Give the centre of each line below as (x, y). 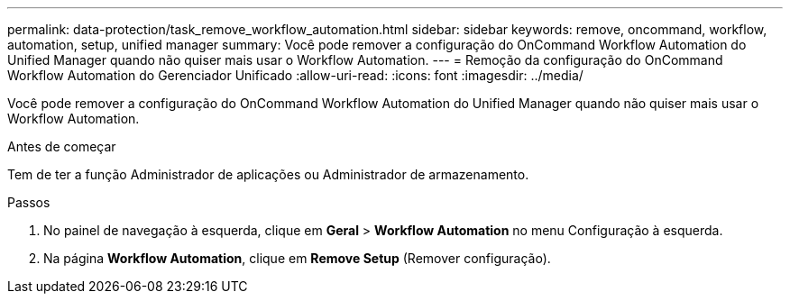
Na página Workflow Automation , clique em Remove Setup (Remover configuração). (297, 258)
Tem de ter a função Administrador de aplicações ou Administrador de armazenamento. (268, 174)
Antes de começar (62, 146)
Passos (29, 202)
